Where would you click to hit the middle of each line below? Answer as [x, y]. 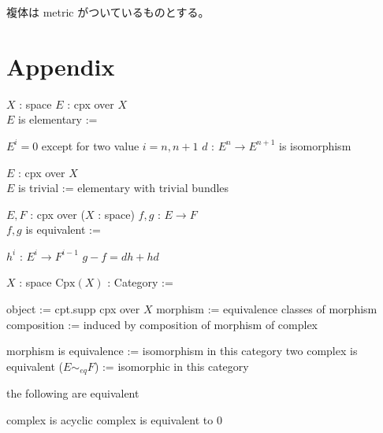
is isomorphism [315, 145]
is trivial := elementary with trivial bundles [124, 188]
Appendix [61, 66]
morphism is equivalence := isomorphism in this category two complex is [182, 351]
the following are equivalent [73, 393]
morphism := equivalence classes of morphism [267, 309]
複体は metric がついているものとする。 [108, 12]
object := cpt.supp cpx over [73, 309]
